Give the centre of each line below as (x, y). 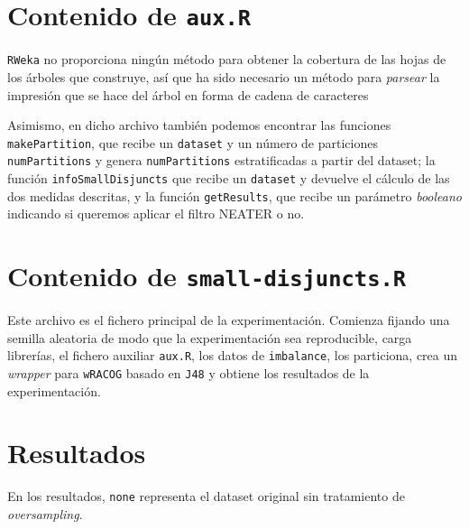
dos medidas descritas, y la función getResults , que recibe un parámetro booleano (234, 195)
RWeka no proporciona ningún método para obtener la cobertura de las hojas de (227, 59)
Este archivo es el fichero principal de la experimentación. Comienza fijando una (229, 320)
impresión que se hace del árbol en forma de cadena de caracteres (188, 94)
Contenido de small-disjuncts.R (207, 276)
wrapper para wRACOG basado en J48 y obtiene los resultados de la (189, 373)
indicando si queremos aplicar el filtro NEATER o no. (156, 213)
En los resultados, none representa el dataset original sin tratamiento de (206, 496)
